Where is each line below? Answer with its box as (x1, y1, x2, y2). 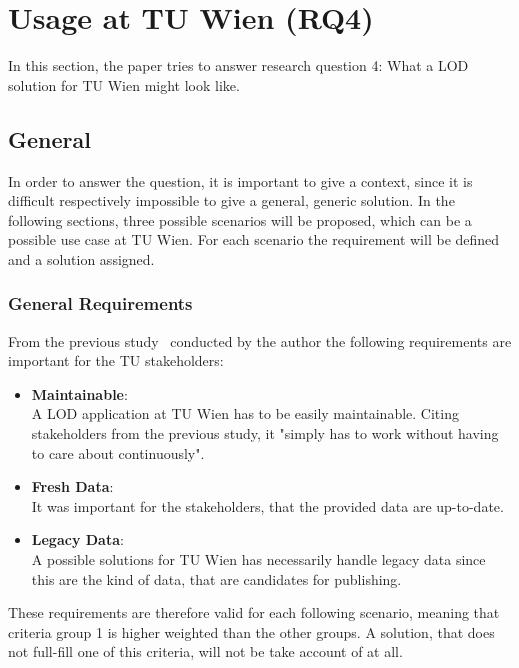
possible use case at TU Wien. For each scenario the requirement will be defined (8, 229, 500, 250)
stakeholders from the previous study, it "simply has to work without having (31, 423, 499, 444)
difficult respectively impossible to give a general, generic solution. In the (8, 190, 455, 211)
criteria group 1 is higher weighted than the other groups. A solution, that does (8, 621, 495, 642)
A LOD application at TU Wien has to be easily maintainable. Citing (31, 403, 459, 424)
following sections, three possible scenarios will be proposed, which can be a (8, 209, 472, 230)
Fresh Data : (31, 476, 114, 497)
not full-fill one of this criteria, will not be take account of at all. (8, 641, 403, 662)
